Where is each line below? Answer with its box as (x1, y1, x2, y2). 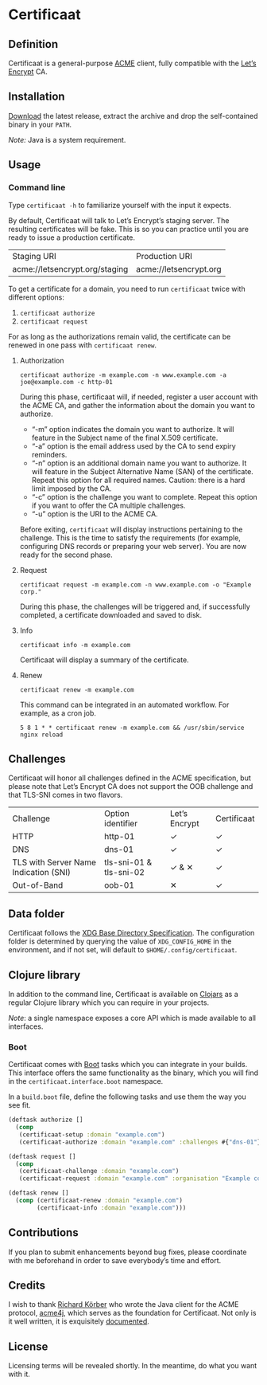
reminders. (31, 449, 68, 459)
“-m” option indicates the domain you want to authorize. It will (31, 424, 234, 434)
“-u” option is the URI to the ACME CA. (31, 508, 158, 519)
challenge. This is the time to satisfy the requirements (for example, (19, 532, 241, 543)
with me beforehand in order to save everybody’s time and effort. (8, 1255, 222, 1265)
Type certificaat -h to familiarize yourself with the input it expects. (8, 200, 232, 210)
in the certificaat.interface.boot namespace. (8, 1077, 164, 1086)
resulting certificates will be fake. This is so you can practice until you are (8, 224, 249, 233)
